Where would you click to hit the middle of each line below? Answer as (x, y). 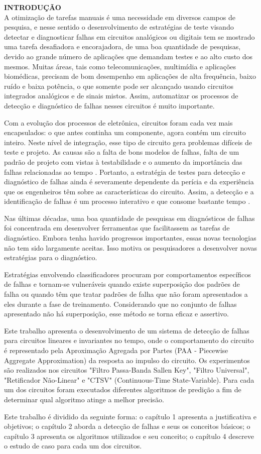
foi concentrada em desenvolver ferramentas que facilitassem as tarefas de (117, 228)
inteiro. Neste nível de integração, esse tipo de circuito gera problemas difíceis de (128, 142)
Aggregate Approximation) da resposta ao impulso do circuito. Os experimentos (127, 360)
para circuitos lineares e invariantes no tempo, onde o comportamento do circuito (129, 340)
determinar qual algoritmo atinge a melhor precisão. (84, 399)
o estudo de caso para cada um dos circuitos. (73, 446)
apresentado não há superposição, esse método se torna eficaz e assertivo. (116, 314)
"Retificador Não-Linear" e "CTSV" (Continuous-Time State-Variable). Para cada (129, 379)
